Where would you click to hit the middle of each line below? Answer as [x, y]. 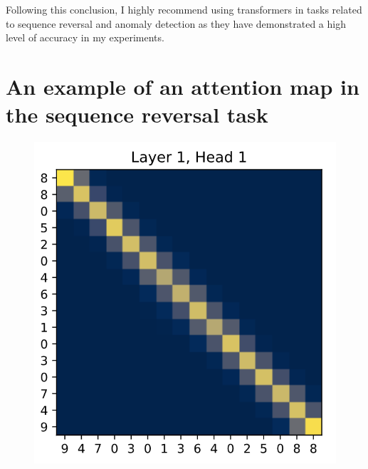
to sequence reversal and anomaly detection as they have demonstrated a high [176, 23]
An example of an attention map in [183, 86]
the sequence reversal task [137, 114]
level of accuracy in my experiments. [85, 37]
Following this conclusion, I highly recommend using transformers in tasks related [184, 9]
